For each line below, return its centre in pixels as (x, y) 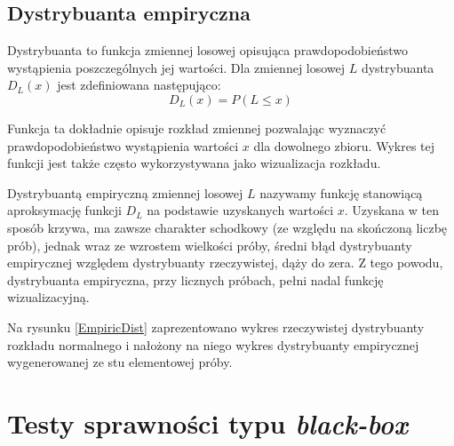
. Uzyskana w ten (392, 210)
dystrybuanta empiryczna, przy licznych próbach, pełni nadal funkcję (195, 279)
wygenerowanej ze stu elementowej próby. (120, 362)
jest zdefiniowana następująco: (139, 85)
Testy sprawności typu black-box (207, 423)
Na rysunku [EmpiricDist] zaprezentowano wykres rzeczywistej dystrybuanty (216, 327)
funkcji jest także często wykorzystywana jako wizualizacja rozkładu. (194, 163)
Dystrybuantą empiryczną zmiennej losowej (125, 192)
